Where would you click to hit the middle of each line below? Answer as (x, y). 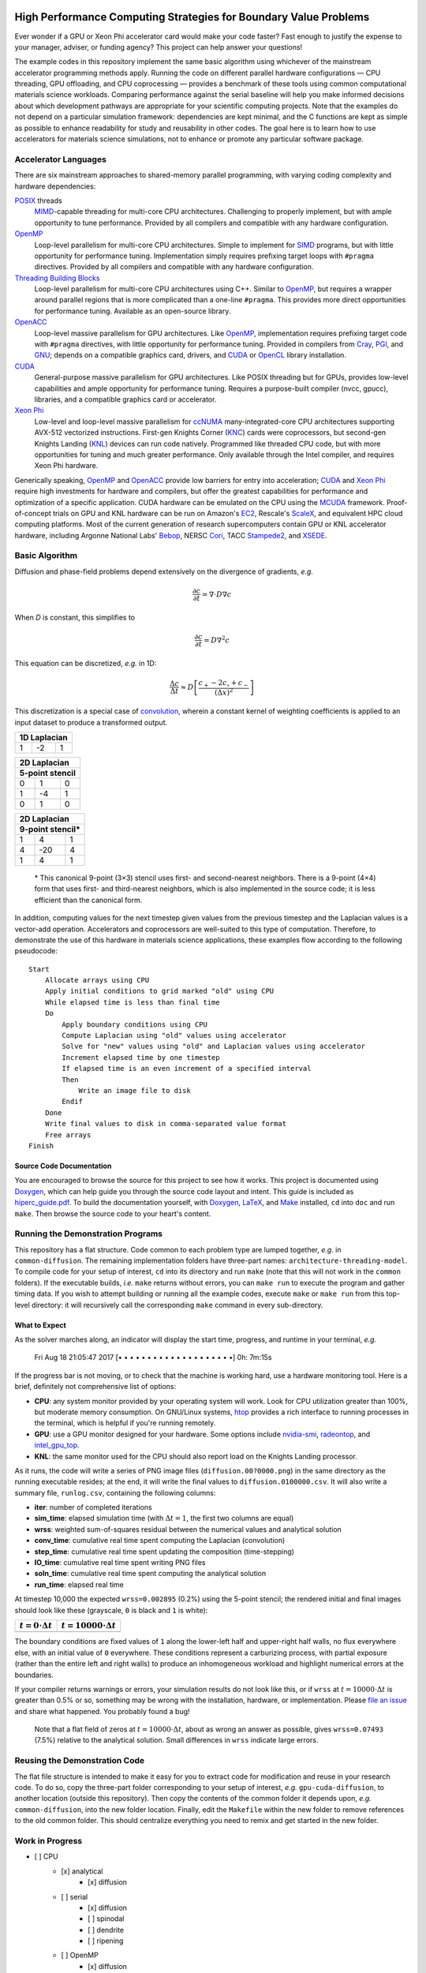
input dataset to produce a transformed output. (91, 722)
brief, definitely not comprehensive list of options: (95, 1387)
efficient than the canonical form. (88, 900)
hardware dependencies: (55, 186)
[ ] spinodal (106, 1919)
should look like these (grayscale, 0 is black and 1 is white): (111, 1610)
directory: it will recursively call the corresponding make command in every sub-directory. (177, 1305)
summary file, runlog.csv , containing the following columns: (115, 1492)
